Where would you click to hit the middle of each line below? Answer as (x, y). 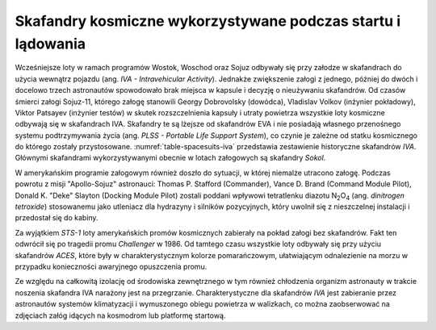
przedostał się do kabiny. (57, 218)
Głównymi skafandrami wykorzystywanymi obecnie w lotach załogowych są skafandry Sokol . (170, 158)
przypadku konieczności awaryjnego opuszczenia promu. (111, 266)
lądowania (50, 44)
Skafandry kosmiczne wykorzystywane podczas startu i (208, 21)
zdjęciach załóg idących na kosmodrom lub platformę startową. (120, 315)
